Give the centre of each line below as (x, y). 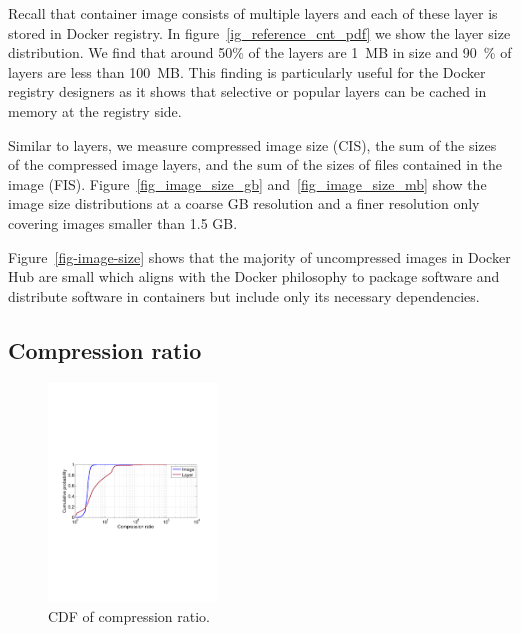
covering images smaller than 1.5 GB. (123, 222)
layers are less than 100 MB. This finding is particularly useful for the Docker (247, 71)
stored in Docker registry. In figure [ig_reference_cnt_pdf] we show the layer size (259, 32)
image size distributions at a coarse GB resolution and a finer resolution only (244, 203)
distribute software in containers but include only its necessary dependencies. (244, 295)
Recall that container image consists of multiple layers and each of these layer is (253, 13)
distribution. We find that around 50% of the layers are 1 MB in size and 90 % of (260, 52)
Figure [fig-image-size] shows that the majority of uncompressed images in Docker (259, 256)
